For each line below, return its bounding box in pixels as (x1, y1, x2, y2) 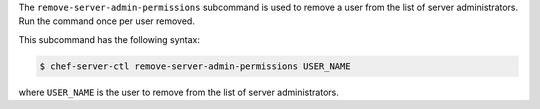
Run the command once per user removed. (18, 15, 195, 27)
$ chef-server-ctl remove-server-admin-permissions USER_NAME (39, 60, 351, 72)
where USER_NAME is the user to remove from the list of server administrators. (18, 86, 339, 98)
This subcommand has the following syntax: (18, 33, 200, 45)
